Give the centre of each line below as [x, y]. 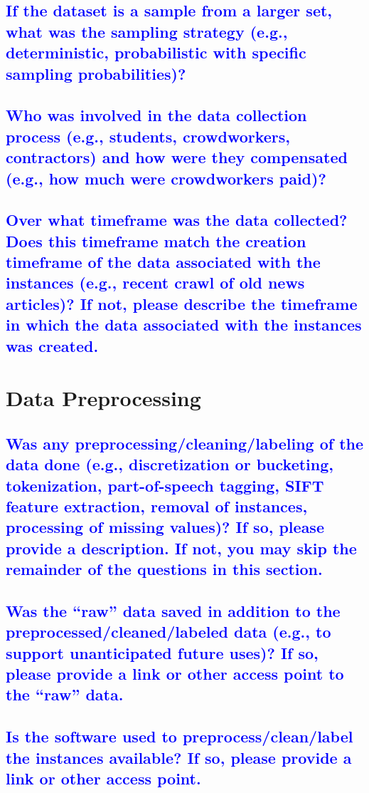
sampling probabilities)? [96, 73]
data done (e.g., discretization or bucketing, [170, 464]
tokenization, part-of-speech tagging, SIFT [165, 485]
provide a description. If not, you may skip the [181, 548]
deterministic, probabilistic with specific [156, 52]
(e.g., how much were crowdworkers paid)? [166, 178]
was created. [52, 345]
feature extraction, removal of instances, [157, 506]
